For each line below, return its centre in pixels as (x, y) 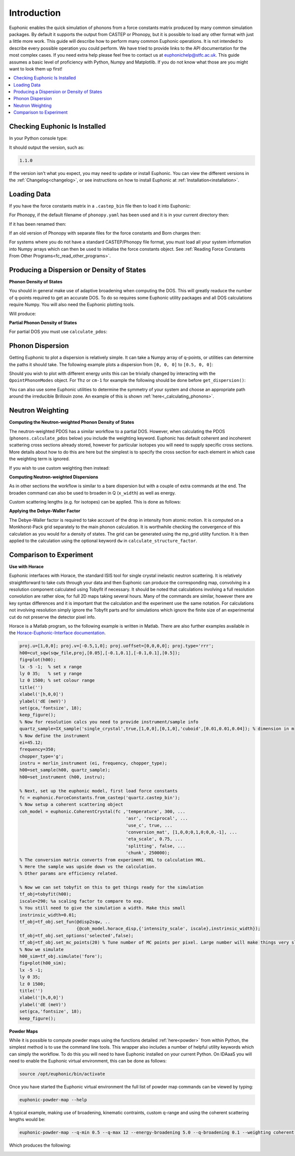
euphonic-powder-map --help (53, 1100)
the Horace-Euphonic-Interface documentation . (57, 633)
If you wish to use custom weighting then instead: (59, 468)
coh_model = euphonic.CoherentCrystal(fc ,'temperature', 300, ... (103, 811)
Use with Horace (26, 566)
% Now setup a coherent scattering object (71, 805)
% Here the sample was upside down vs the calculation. (88, 867)
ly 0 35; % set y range (51, 673)
